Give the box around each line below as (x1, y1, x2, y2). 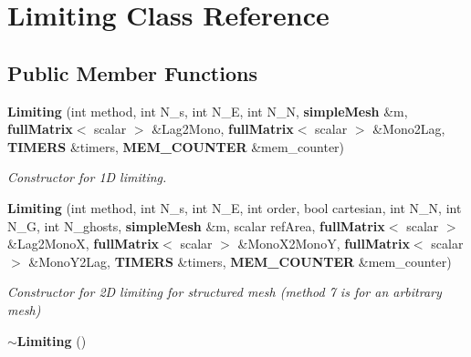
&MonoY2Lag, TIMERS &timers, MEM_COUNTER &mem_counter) (28, 251, 452, 270)
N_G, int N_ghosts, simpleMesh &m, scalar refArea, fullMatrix (7, 216, 385, 235)
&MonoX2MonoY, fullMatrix (237, 234, 410, 253)
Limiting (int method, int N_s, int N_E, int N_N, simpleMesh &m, (7, 101, 408, 120)
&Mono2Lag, (372, 119, 445, 138)
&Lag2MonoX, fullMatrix (7, 234, 160, 253)
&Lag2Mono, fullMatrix (152, 119, 294, 138)
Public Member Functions (7, 58, 257, 87)
